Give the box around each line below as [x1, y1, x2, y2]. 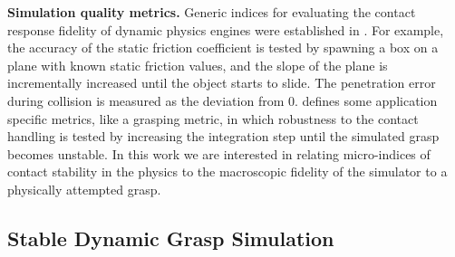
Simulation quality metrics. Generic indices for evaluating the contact [7, 3, 416, 21]
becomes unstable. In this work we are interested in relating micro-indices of [7, 144, 431, 163]
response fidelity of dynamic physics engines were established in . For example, [7, 20, 444, 39]
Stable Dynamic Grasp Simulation [7, 224, 334, 252]
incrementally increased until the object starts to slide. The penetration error [7, 73, 436, 92]
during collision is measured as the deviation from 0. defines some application [7, 90, 438, 109]
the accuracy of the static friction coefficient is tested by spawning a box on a [7, 38, 439, 57]
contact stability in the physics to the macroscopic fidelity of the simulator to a [7, 162, 448, 181]
